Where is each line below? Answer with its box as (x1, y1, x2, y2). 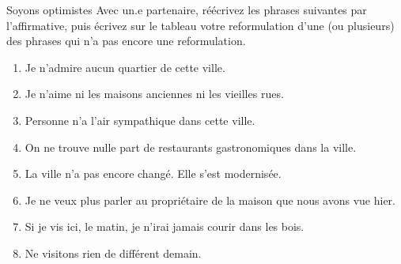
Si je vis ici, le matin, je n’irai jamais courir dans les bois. (25, 218, 305, 235)
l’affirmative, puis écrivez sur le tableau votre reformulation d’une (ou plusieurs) (6, 17, 395, 33)
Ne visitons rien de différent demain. (25, 244, 202, 261)
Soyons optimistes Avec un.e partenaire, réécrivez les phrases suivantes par (6, 2, 367, 17)
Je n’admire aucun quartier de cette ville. (25, 58, 225, 75)
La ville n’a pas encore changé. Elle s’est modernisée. (25, 165, 282, 182)
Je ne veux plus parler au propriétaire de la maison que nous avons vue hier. (25, 191, 395, 208)
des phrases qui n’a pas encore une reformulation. (6, 32, 246, 49)
